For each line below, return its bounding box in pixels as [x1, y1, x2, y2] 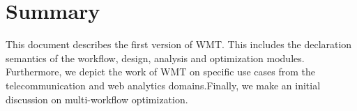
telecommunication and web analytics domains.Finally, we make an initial [6, 77, 321, 92]
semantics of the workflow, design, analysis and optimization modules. [6, 50, 305, 65]
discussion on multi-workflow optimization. [6, 91, 188, 106]
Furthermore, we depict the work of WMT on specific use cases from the [6, 64, 315, 79]
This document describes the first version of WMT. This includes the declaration [6, 37, 352, 52]
